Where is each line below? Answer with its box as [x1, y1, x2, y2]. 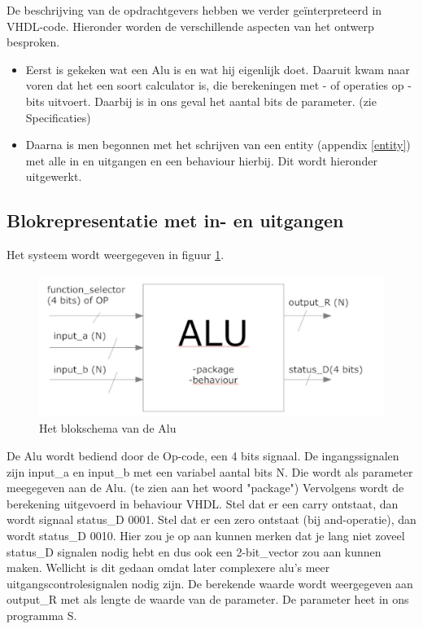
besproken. [7, 33, 60, 51]
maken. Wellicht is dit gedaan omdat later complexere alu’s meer [7, 559, 330, 576]
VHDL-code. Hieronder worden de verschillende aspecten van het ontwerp [7, 17, 374, 34]
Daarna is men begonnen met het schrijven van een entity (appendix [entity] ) [25, 136, 411, 153]
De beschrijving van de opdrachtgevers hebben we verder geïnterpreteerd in [7, 2, 382, 18]
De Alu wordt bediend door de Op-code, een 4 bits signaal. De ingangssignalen [7, 447, 399, 464]
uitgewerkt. [25, 168, 82, 185]
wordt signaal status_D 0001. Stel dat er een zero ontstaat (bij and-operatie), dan [7, 511, 416, 528]
